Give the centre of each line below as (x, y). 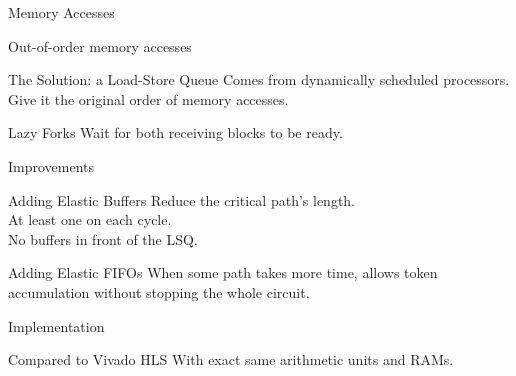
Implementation (56, 325)
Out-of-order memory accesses (100, 45)
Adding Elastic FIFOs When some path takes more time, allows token (223, 272)
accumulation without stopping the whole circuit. (159, 291)
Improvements (51, 165)
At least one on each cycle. (90, 219)
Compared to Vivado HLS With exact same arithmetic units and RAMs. (231, 359)
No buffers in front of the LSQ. (103, 238)
